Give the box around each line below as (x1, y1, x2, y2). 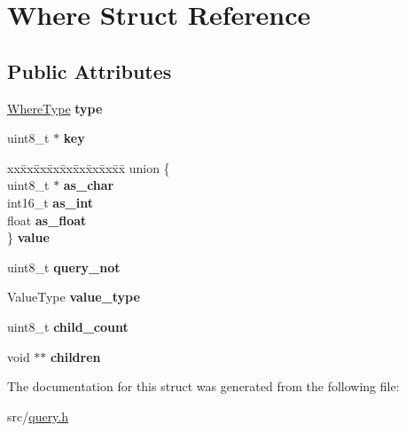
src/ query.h (7, 406, 69, 425)
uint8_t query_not (7, 257, 121, 276)
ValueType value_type (7, 287, 140, 306)
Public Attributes (7, 57, 172, 84)
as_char (63, 176, 114, 194)
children (51, 347, 101, 365)
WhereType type (7, 98, 103, 117)
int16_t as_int (7, 192, 93, 211)
